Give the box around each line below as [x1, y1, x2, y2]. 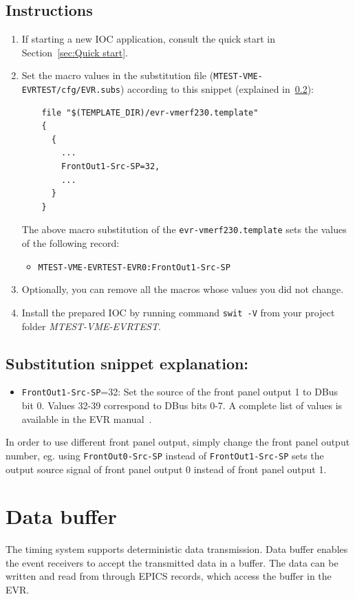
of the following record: [21, 236, 120, 250]
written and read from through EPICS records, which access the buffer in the [6, 569, 332, 583]
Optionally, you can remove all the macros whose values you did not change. [21, 282, 344, 296]
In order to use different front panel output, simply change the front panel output [6, 435, 350, 449]
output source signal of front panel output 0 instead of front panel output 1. [6, 461, 327, 476]
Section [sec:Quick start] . [21, 45, 129, 59]
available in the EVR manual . [21, 411, 152, 426]
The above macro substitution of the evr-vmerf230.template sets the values [21, 222, 347, 237]
